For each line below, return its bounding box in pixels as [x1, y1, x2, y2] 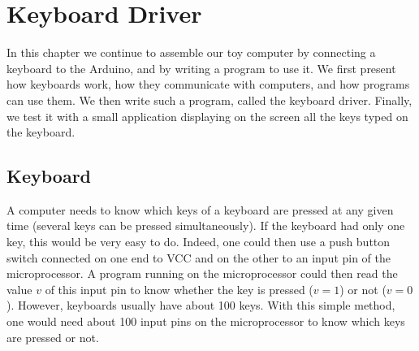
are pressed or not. [6, 328, 99, 345]
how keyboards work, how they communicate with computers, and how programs [6, 76, 410, 93]
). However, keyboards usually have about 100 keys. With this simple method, [6, 297, 395, 314]
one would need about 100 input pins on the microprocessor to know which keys [6, 313, 405, 330]
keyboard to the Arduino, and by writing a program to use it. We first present [6, 59, 396, 76]
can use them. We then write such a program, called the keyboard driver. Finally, [6, 91, 413, 108]
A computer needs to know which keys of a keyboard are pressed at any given [6, 201, 394, 218]
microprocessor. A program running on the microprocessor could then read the [6, 265, 398, 282]
